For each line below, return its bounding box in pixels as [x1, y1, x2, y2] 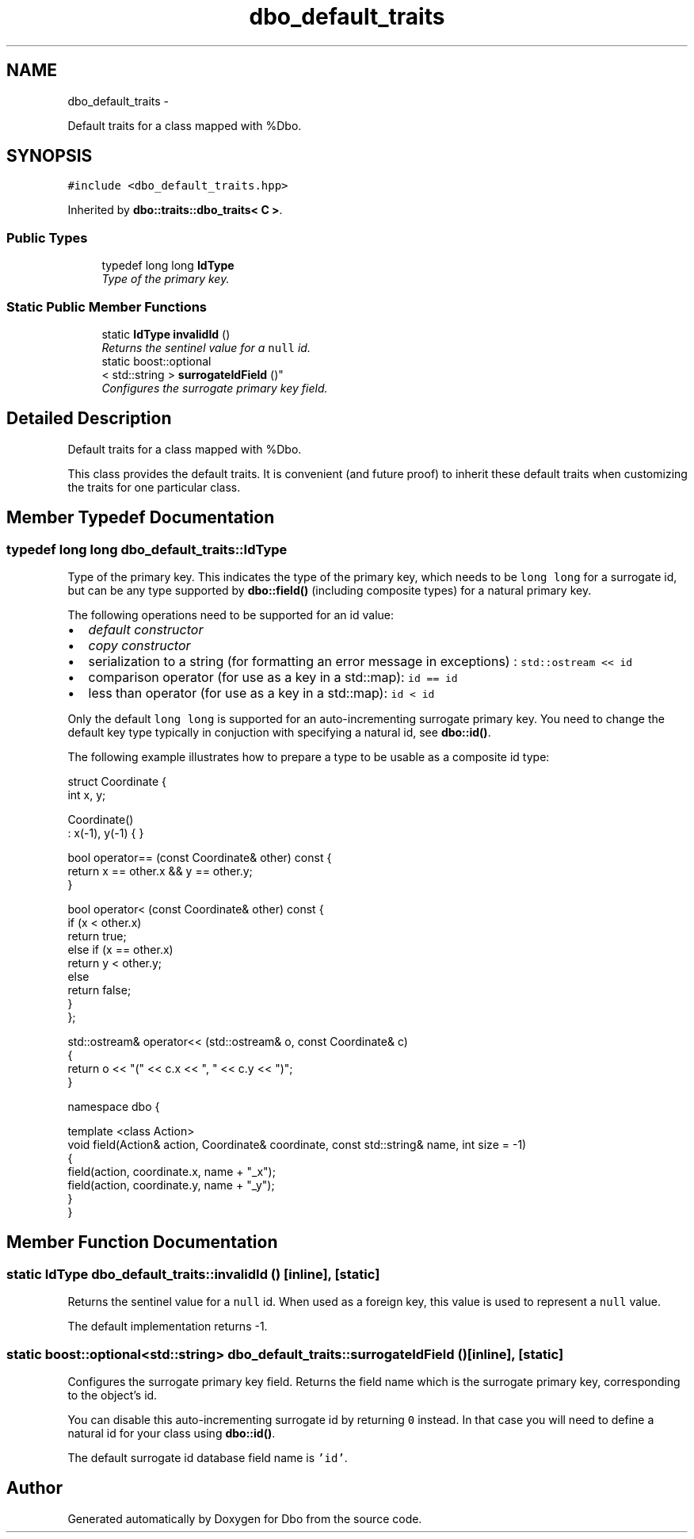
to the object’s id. [67, 1388, 158, 1402]
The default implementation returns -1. [67, 1319, 268, 1334]
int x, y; [67, 788, 106, 802]
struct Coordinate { [67, 775, 167, 788]
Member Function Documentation [6, 1232, 278, 1253]
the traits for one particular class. [67, 480, 241, 494]
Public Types [6, 229, 88, 246]
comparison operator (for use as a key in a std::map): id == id [88, 669, 458, 685]
